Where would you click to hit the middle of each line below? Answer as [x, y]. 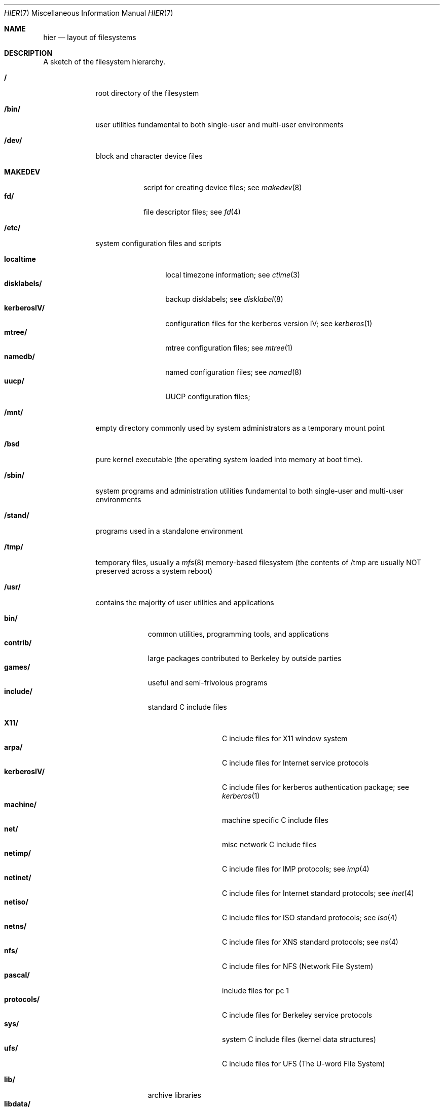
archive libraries [174, 1095]
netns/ [15, 926]
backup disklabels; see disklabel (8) [224, 299]
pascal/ [17, 975]
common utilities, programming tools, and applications [238, 634]
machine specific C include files [275, 820]
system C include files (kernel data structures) [299, 1039]
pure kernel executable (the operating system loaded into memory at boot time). [229, 459]
